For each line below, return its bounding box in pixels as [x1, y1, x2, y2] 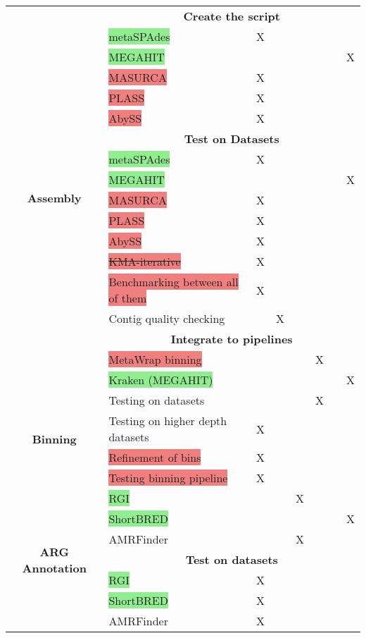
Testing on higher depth [108, 412, 227, 429]
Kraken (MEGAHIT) [108, 372, 213, 388]
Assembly [27, 190, 82, 206]
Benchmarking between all [108, 274, 239, 290]
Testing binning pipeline [108, 470, 228, 486]
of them [108, 290, 147, 306]
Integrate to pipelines [170, 331, 293, 347]
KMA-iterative [108, 253, 181, 269]
